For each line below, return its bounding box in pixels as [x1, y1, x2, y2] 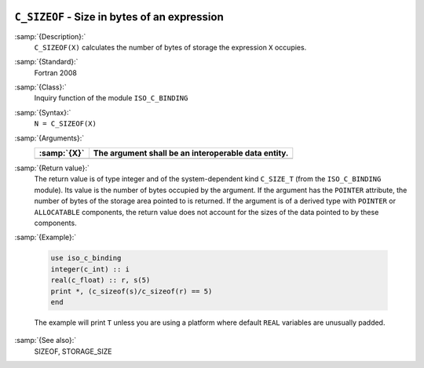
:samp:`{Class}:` [14, 82, 67, 92]
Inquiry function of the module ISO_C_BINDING [34, 93, 188, 103]
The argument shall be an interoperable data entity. [93, 148, 289, 158]
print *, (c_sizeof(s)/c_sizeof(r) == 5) [50, 286, 213, 296]
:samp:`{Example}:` [14, 232, 77, 242]
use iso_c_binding [50, 253, 122, 263]
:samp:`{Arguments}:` [14, 133, 85, 143]
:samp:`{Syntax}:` [14, 107, 71, 117]
